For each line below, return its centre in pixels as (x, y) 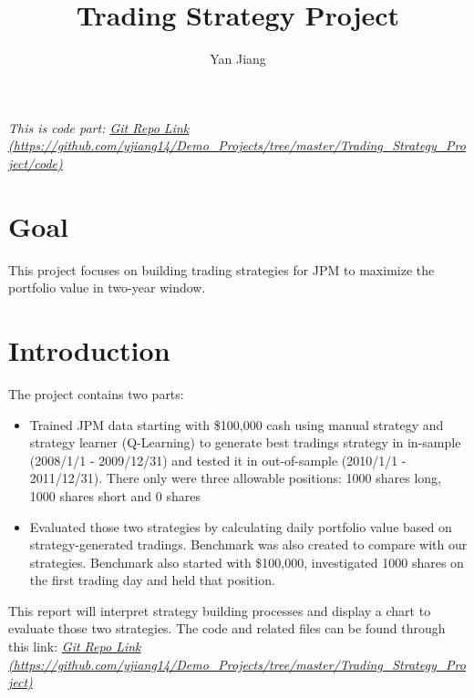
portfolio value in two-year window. (107, 287)
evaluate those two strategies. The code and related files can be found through (227, 628)
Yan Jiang (238, 59)
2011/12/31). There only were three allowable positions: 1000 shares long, (235, 478)
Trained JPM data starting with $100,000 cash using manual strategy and (237, 424)
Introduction (89, 350)
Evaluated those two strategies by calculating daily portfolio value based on (241, 526)
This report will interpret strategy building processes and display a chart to (220, 610)
